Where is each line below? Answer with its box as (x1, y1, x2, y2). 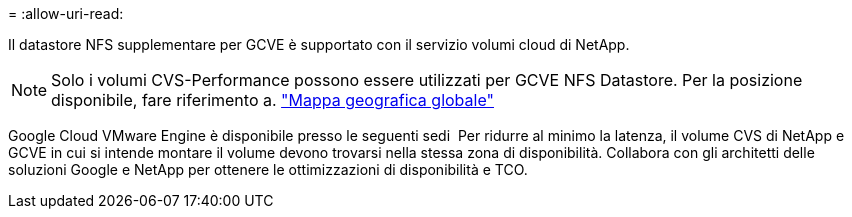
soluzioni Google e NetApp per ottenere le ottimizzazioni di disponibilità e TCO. (8, 161, 528, 178)
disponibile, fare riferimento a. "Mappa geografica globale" (51, 90, 494, 110)
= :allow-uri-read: (8, 5, 124, 22)
